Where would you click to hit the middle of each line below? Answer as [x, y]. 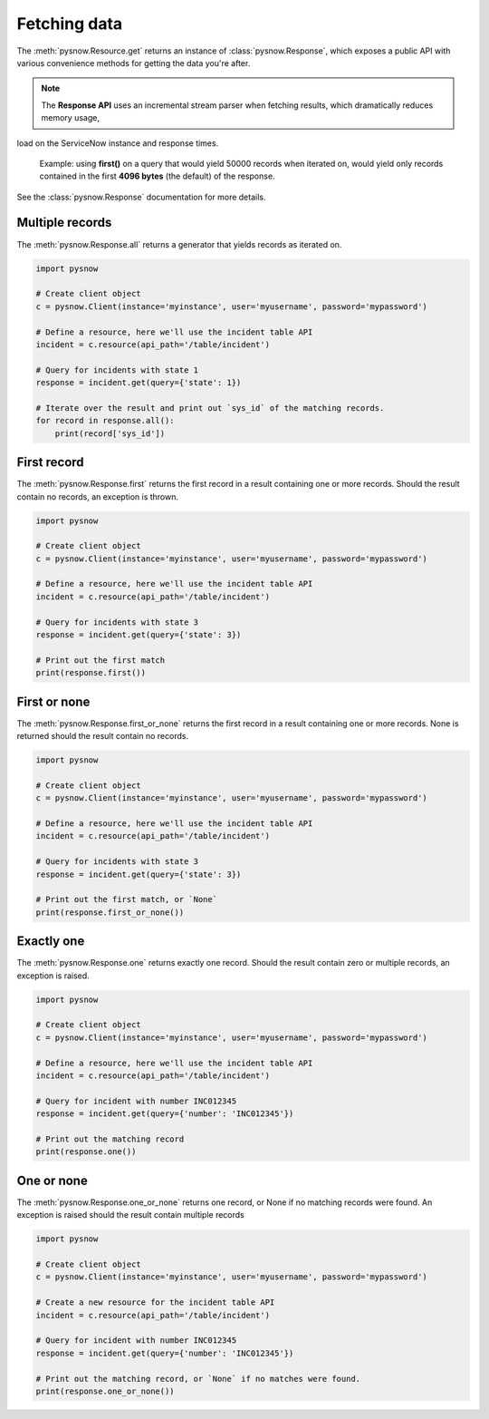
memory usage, [70, 118]
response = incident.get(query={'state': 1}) [139, 383]
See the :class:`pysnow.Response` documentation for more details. [141, 197]
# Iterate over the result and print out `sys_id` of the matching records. [210, 408]
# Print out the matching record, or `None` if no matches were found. [198, 1379]
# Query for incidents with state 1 [117, 370]
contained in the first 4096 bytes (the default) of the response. [157, 176]
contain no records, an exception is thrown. [98, 496]
